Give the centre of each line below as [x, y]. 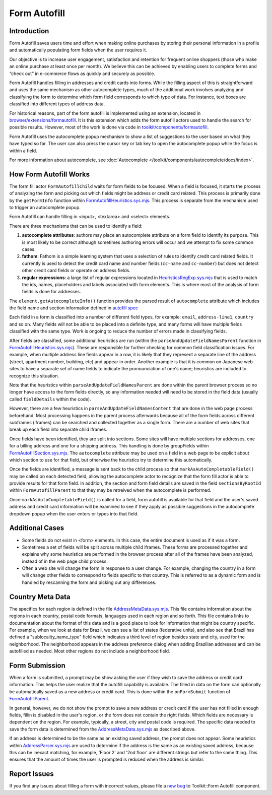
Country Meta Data [40, 597]
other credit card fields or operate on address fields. [76, 271]
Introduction [29, 31]
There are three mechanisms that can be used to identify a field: [76, 226]
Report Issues [31, 774]
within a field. [23, 151]
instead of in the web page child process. [65, 561]
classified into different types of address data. [57, 104]
